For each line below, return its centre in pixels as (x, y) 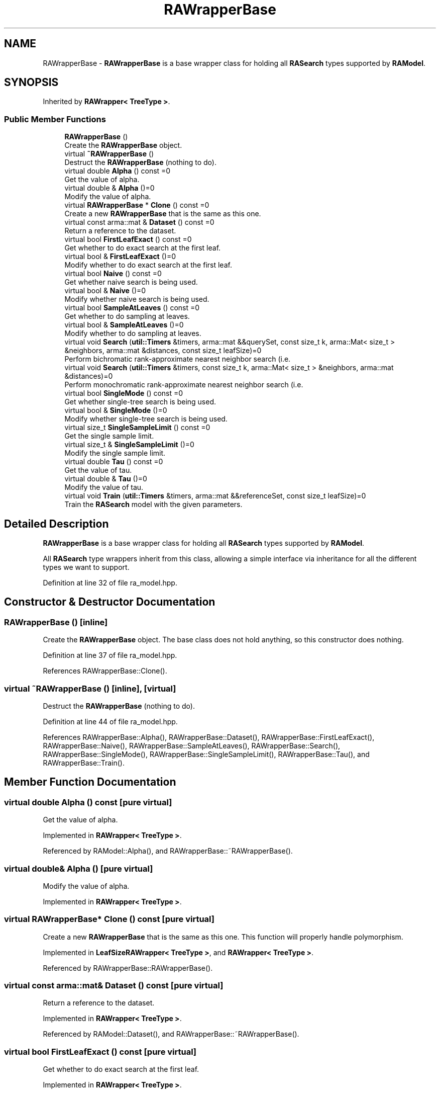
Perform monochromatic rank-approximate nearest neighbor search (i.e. (184, 385)
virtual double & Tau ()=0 (106, 479)
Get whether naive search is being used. (131, 282)
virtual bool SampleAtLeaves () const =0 (132, 308)
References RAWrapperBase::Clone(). (105, 671)
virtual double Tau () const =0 (114, 462)
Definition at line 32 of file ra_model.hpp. (110, 583)
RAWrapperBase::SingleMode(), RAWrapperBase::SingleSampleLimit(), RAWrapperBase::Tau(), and (206, 754)
